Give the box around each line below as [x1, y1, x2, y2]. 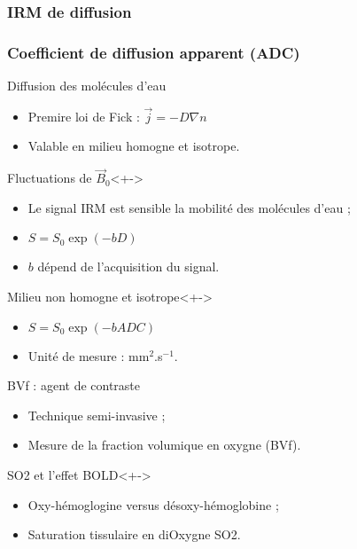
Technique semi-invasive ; [27, 405, 166, 424]
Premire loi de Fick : [27, 106, 140, 125]
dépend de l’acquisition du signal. [37, 257, 220, 276]
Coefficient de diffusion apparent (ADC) [7, 41, 300, 63]
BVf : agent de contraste [7, 376, 141, 395]
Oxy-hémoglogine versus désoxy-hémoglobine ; [27, 495, 279, 514]
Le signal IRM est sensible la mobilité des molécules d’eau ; [27, 198, 351, 216]
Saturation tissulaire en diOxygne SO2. [27, 525, 241, 544]
